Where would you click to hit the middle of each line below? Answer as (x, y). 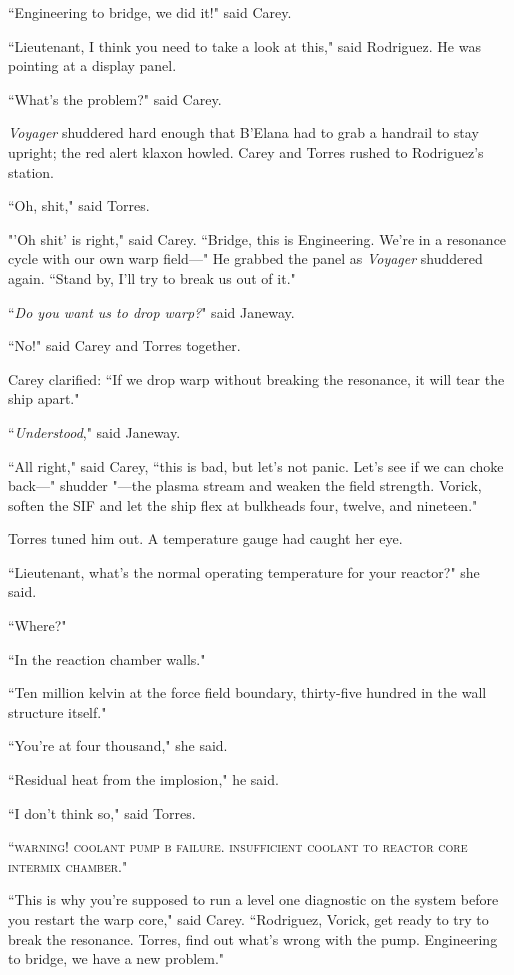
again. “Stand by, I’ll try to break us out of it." (152, 277)
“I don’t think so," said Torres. (102, 812)
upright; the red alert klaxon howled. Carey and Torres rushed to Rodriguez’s (246, 151)
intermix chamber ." (68, 865)
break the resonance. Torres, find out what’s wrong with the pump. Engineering (253, 938)
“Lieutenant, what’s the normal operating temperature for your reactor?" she (244, 571)
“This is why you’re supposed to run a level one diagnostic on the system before (253, 899)
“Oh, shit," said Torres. (79, 205)
